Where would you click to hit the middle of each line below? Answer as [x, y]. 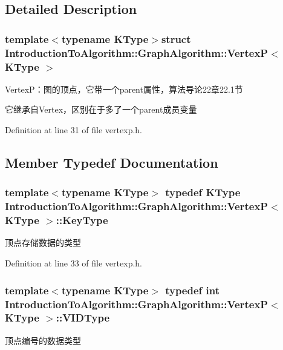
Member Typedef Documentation [112, 163]
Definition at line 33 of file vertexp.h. [73, 263]
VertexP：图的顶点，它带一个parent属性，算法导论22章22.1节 [124, 89]
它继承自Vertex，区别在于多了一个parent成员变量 [101, 109]
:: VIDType [83, 318]
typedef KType [203, 192]
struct [176, 38]
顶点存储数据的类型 [43, 243]
